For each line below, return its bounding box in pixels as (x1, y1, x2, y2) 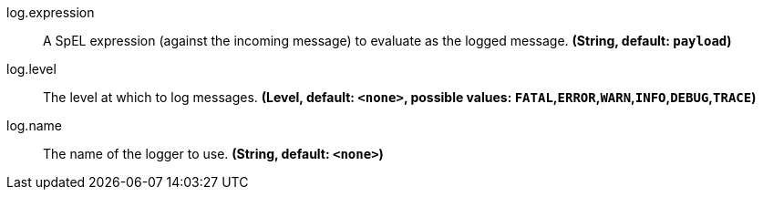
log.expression (6, 5, 95, 20)
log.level (6, 61, 57, 77)
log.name (6, 118, 62, 133)
